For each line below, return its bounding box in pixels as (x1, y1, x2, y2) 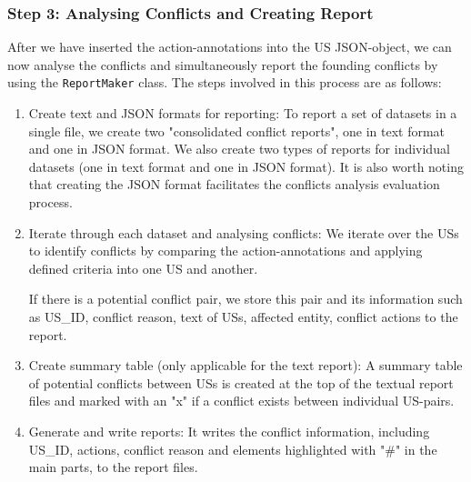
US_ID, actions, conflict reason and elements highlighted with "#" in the (28, 439, 437, 458)
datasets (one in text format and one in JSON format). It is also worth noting (28, 156, 464, 176)
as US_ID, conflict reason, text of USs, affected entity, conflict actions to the (28, 307, 458, 326)
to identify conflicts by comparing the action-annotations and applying (28, 241, 423, 260)
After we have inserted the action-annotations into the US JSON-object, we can (7, 37, 452, 56)
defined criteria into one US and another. (28, 258, 258, 277)
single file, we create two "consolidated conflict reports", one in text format (28, 121, 446, 140)
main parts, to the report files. (28, 457, 198, 477)
